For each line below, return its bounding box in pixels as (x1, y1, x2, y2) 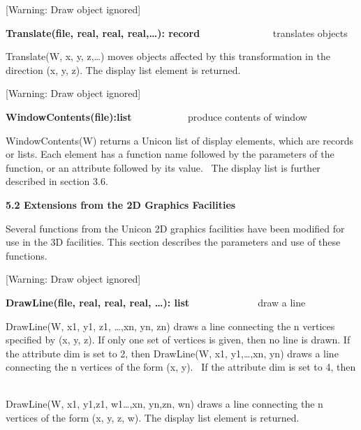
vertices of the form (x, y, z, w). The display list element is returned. (6, 410, 300, 425)
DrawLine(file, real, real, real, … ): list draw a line (6, 295, 306, 309)
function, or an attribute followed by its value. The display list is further (6, 160, 321, 175)
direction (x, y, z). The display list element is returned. (6, 62, 241, 77)
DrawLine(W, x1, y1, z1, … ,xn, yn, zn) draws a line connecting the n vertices (6, 318, 335, 333)
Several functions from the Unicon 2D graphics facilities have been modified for (6, 221, 345, 235)
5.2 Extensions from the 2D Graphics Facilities (6, 197, 236, 212)
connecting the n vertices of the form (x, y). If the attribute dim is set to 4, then (6, 359, 356, 374)
